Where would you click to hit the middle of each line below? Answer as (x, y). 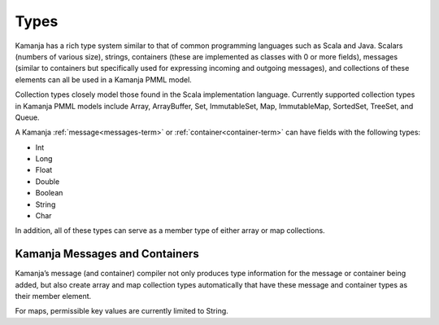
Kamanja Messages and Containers (107, 254)
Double (48, 181)
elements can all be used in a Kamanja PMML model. (104, 79)
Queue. (27, 117)
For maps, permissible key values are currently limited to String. (122, 311)
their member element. (53, 296)
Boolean (49, 193)
